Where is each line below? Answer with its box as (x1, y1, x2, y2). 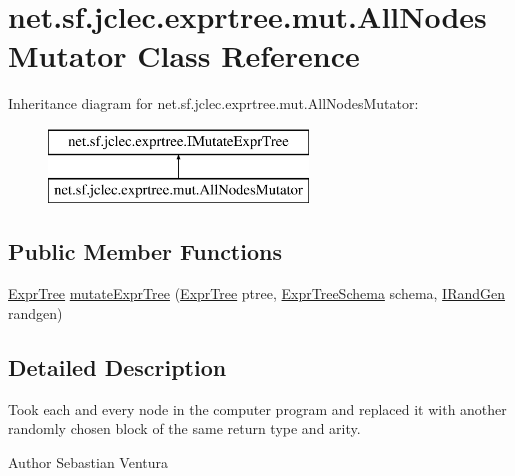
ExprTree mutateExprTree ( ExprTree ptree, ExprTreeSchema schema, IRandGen (8, 283, 506, 304)
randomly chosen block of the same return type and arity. (8, 418, 361, 439)
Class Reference (137, 35, 360, 76)
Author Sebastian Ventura (8, 451, 169, 472)
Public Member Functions (8, 236, 282, 267)
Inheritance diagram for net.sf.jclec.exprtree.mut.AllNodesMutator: (8, 93, 419, 114)
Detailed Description (8, 351, 227, 382)
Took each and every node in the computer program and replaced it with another (8, 398, 507, 419)
